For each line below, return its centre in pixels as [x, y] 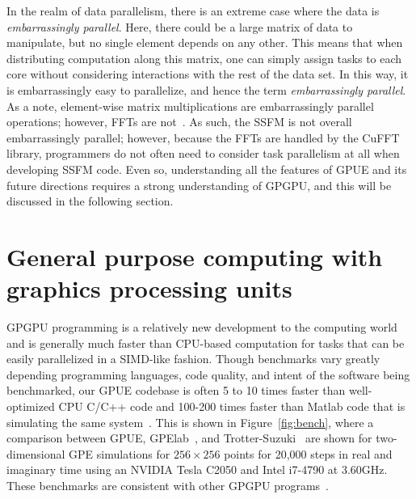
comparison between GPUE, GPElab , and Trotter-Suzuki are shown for [189, 438]
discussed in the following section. [90, 201]
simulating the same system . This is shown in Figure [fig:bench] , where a [190, 422]
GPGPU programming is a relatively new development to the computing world [202, 327]
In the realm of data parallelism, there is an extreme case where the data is [193, 11]
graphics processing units [149, 288]
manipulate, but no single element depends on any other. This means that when [205, 42]
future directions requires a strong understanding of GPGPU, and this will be [199, 185]
